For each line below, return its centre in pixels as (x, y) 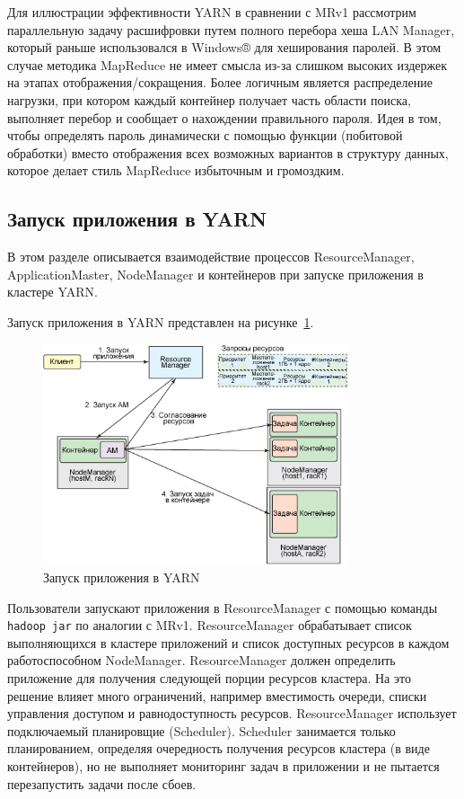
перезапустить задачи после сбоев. (102, 783)
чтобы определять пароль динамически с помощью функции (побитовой (205, 135)
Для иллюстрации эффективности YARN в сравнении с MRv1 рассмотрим (212, 12)
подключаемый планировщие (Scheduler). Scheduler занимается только (201, 730)
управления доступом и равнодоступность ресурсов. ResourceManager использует (232, 713)
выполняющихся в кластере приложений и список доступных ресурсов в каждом (228, 642)
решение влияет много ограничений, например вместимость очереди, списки (217, 695)
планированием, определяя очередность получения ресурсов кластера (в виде (219, 748)
